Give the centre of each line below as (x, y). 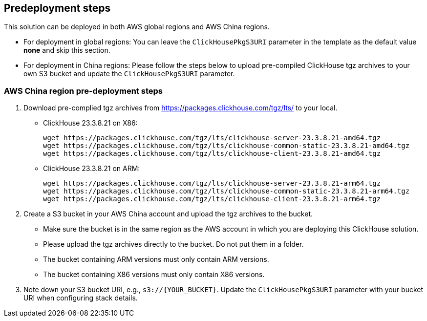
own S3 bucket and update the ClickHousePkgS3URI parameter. (129, 74)
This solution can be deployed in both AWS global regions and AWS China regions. (137, 27)
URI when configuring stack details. (81, 298)
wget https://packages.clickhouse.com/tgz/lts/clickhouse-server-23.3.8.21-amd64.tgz (212, 138)
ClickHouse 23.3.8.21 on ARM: (92, 169)
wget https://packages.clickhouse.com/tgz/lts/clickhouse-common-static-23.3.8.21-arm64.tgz (226, 191)
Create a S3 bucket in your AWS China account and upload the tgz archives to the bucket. (168, 214)
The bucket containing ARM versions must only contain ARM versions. (156, 259)
